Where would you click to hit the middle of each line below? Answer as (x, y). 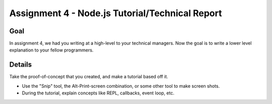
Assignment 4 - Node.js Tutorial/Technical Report (116, 13)
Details (21, 65)
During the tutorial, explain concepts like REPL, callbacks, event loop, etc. (98, 93)
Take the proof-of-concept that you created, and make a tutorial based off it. (89, 77)
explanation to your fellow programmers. (51, 50)
